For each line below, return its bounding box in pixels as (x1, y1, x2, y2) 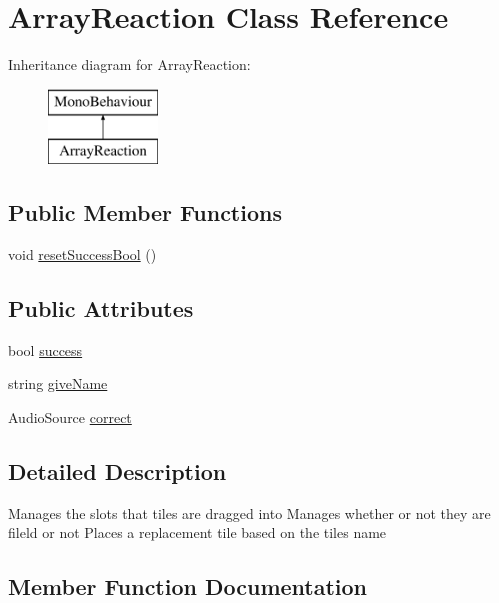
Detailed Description (8, 456, 227, 487)
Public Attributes (8, 293, 194, 324)
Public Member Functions (8, 197, 282, 228)
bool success (8, 339, 83, 360)
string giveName (8, 373, 108, 394)
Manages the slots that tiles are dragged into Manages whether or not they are (8, 502, 491, 523)
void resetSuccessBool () (8, 244, 157, 265)
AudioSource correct (8, 407, 132, 428)
